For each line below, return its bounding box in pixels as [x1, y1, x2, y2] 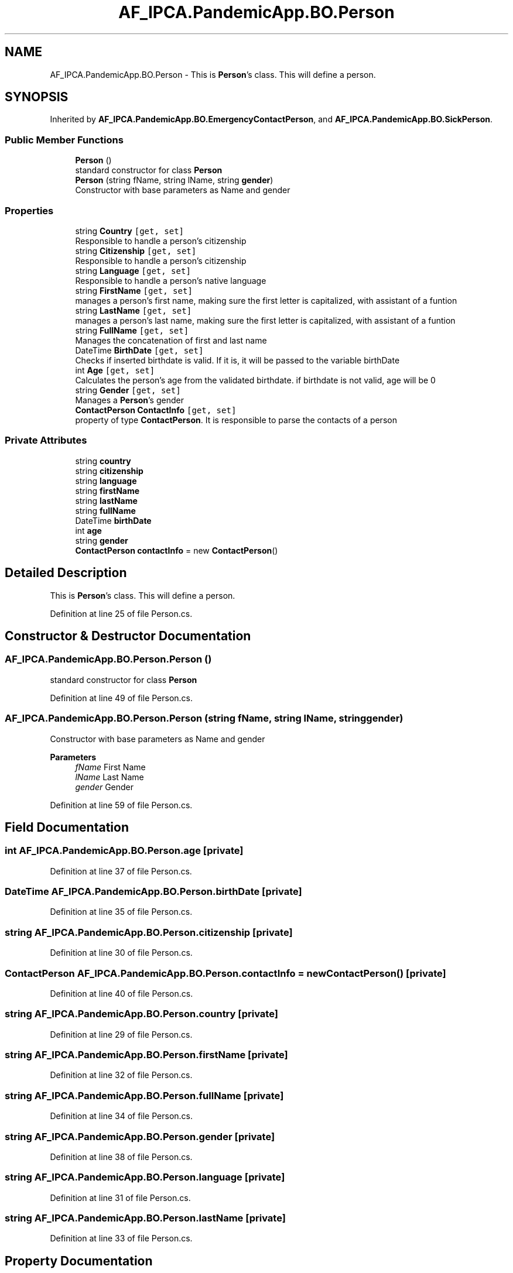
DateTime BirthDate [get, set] [75, 345, 204, 355]
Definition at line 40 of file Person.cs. [50, 988, 193, 999]
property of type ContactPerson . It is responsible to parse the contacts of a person [75, 414, 397, 425]
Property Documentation [5, 1253, 153, 1268]
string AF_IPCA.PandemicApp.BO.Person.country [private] [5, 1008, 278, 1020]
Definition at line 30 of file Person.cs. [50, 948, 193, 958]
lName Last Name [75, 771, 144, 782]
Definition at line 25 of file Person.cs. [50, 608, 193, 619]
